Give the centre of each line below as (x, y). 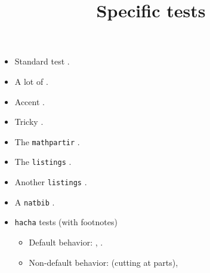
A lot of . (31, 81)
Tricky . (29, 122)
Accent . (30, 101)
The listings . (43, 162)
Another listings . (51, 182)
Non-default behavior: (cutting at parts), (104, 262)
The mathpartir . (47, 141)
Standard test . (42, 61)
